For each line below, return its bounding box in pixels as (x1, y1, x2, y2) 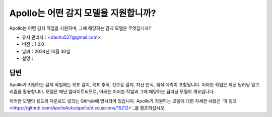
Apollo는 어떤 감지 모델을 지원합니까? (9, 8, 156, 19)
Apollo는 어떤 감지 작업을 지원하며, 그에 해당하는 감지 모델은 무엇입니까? (9, 25, 151, 31)
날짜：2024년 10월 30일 (22, 48, 71, 54)
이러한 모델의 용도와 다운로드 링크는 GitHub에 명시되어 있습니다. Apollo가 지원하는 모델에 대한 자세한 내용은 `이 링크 (9, 98, 237, 104)
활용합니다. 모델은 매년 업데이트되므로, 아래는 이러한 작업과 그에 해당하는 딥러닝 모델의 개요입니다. (23, 88, 215, 95)
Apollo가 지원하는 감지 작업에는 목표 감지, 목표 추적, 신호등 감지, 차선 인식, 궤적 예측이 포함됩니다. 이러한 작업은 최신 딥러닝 (9, 82, 250, 88)
